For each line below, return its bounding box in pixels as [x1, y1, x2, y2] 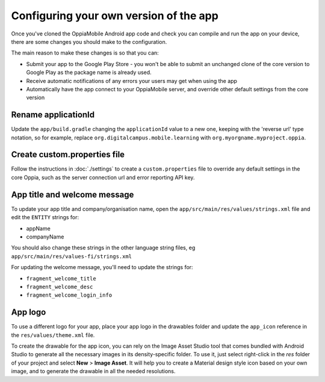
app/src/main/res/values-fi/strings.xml [11, 253, 132, 259]
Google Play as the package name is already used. [26, 69, 152, 76]
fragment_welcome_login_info [26, 292, 113, 299]
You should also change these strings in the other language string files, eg [11, 244, 196, 252]
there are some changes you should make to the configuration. [11, 38, 167, 45]
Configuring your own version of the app [11, 9, 219, 22]
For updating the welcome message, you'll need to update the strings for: [11, 264, 193, 271]
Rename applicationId [11, 110, 95, 120]
